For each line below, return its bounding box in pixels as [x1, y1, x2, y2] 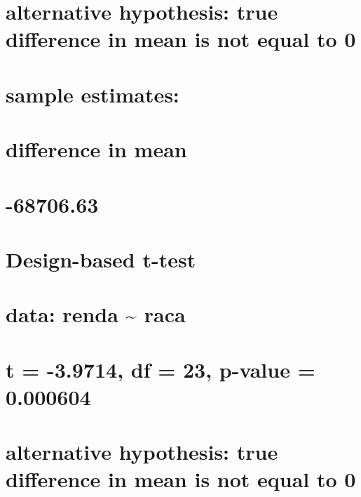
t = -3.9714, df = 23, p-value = [6, 354, 315, 383]
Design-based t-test [6, 244, 196, 273]
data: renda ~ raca [6, 300, 186, 329]
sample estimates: [6, 79, 179, 108]
